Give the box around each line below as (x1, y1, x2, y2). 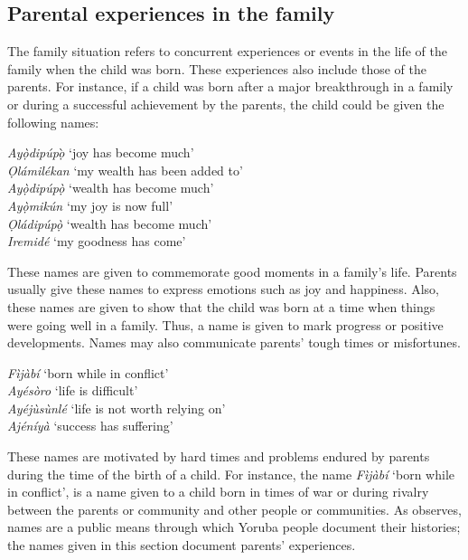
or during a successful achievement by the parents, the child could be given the (7, 94, 445, 113)
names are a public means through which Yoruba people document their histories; (7, 517, 461, 536)
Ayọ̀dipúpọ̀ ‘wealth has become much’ (7, 178, 214, 197)
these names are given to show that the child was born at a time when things (7, 297, 435, 316)
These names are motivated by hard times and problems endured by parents (7, 447, 430, 466)
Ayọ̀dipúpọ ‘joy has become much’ (7, 143, 194, 162)
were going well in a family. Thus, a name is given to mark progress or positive (7, 315, 444, 334)
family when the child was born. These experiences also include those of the (7, 59, 426, 78)
